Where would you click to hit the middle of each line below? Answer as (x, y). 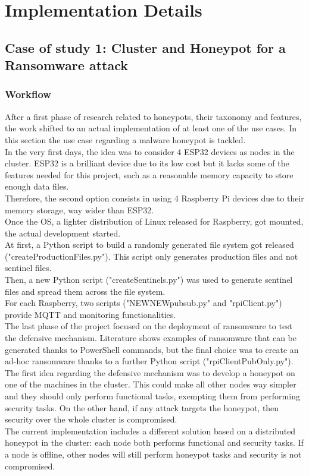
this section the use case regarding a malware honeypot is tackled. (125, 139)
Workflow (28, 94)
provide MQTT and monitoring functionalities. (90, 314)
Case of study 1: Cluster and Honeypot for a (145, 47)
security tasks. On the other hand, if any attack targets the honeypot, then (142, 407)
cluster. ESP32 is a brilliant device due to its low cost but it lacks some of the (147, 163)
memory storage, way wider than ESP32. (79, 209)
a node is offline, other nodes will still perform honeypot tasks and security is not (153, 454)
